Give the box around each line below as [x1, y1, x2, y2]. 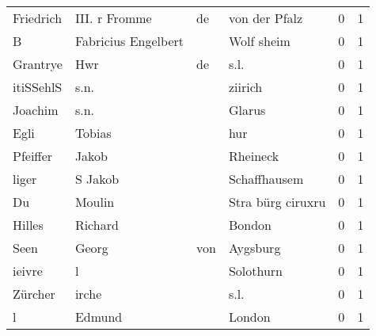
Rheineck [228, 147, 279, 165]
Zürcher [13, 284, 55, 303]
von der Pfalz [228, 9, 303, 27]
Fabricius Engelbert [74, 32, 184, 50]
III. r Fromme [74, 9, 152, 27]
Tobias [74, 124, 112, 142]
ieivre [13, 262, 43, 280]
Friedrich [13, 9, 63, 27]
